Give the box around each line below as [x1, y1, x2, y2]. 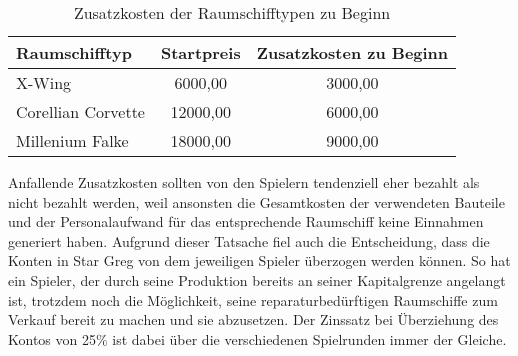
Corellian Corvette [16, 100, 145, 123]
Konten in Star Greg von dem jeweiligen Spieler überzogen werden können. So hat [8, 250, 511, 271]
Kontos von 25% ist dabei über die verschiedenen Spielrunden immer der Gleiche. [8, 328, 507, 349]
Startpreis [160, 41, 241, 64]
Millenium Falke [16, 129, 129, 152]
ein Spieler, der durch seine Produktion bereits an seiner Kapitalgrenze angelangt [8, 269, 506, 290]
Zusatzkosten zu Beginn [256, 41, 449, 64]
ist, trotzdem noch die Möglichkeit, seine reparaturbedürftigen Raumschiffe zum [8, 289, 498, 310]
